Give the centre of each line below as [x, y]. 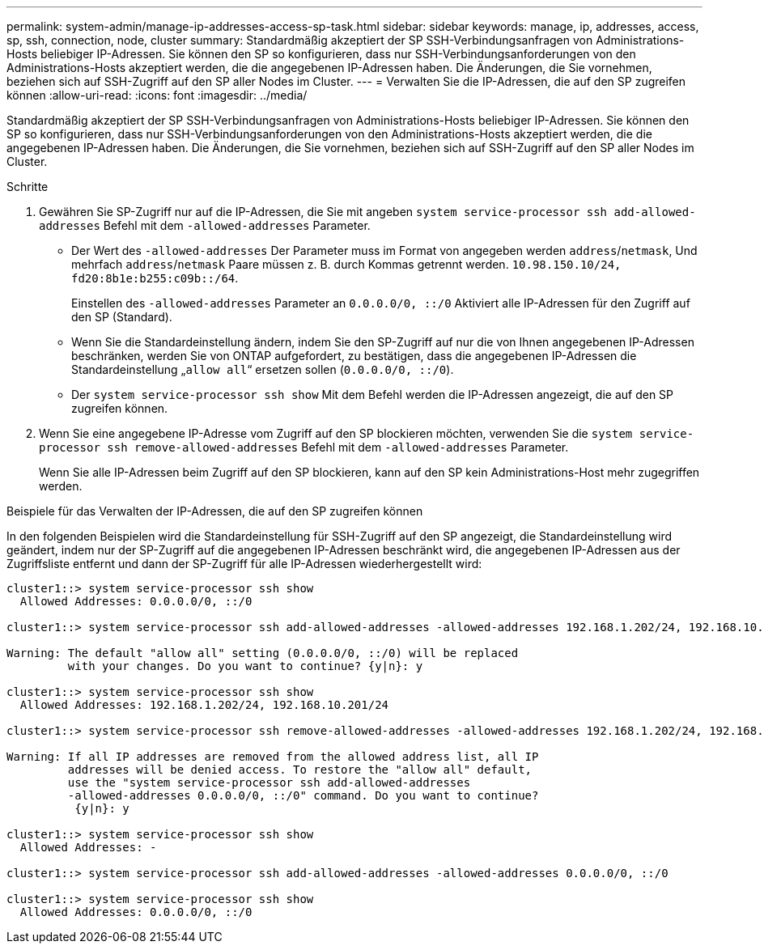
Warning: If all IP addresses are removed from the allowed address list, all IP [273, 757]
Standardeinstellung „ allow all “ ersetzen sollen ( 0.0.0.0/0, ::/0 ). [263, 369]
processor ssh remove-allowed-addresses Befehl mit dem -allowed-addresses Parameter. [304, 447]
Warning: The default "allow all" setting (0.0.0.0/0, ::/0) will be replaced [263, 653]
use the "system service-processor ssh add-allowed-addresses [269, 782]
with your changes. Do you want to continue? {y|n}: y [245, 666]
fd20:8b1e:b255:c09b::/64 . [155, 278]
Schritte [28, 187]
